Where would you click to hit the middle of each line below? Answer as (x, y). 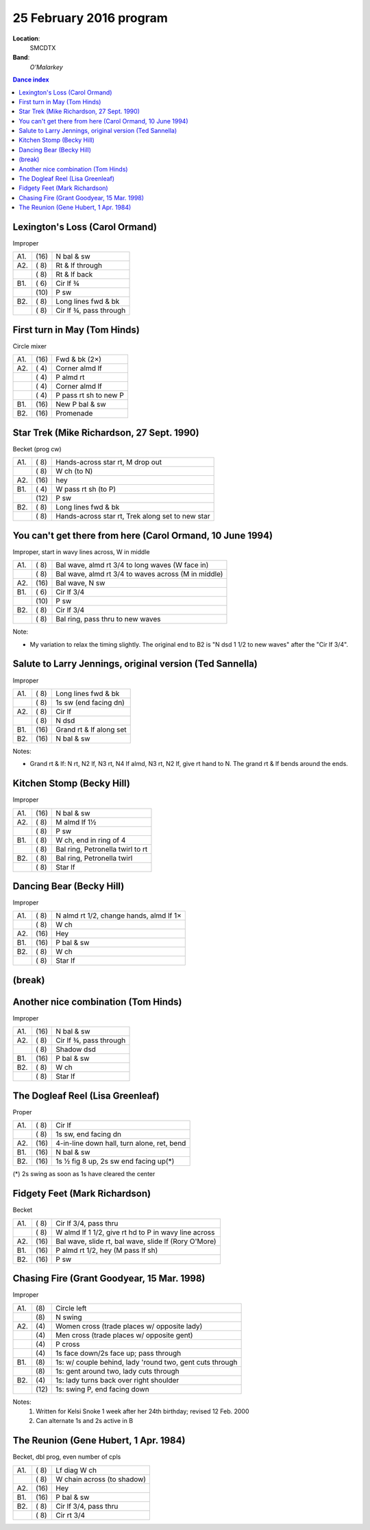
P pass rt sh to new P (90, 396)
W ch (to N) (74, 471)
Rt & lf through (79, 265)
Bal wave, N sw (81, 583)
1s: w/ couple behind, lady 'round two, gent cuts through (147, 1362)
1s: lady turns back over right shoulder (118, 1380)
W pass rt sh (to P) (86, 489)
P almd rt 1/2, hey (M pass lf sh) (107, 1250)
